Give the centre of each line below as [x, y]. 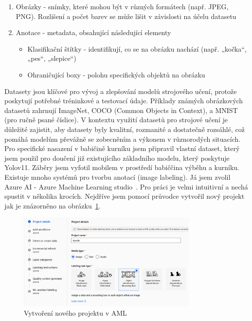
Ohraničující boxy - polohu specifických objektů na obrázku [116, 74]
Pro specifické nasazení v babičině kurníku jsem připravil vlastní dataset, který [122, 148]
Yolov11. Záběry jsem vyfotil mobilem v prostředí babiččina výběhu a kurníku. [122, 167]
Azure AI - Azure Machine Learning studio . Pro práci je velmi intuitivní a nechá [126, 186]
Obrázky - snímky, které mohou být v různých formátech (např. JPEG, [122, 6]
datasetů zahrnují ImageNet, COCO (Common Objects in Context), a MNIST [121, 110]
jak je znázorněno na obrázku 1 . [53, 205]
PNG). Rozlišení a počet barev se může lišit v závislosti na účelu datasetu [126, 16]
